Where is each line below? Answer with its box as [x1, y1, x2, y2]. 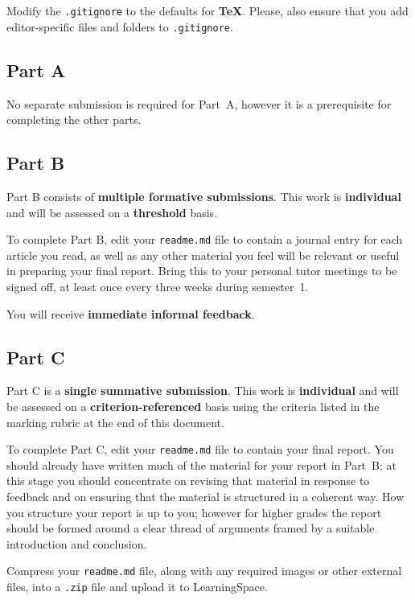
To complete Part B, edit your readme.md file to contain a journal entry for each [6, 231, 403, 248]
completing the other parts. [6, 111, 142, 128]
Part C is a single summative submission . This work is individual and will [6, 382, 399, 399]
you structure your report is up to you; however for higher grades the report [6, 503, 382, 520]
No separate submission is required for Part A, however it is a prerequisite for [6, 95, 392, 112]
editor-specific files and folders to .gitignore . [6, 18, 233, 35]
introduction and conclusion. [6, 535, 147, 552]
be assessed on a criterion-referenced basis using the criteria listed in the [6, 397, 380, 414]
